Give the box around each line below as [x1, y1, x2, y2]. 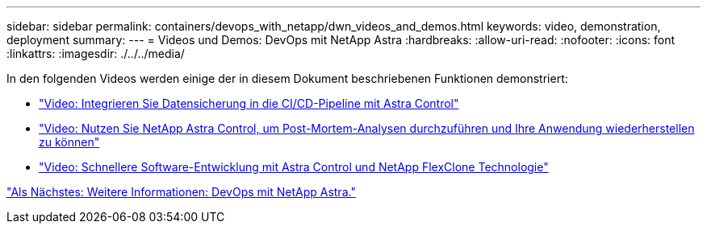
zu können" [39, 135, 100, 149]
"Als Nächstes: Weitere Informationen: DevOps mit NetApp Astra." [6, 185, 356, 199]
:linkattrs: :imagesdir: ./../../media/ [6, 47, 185, 60]
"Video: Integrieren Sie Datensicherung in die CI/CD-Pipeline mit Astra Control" [39, 97, 459, 110]
